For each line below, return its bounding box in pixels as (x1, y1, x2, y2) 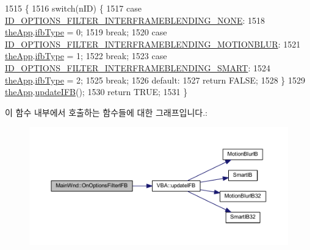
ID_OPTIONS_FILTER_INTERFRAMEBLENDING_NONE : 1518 (5, 13, 265, 26)
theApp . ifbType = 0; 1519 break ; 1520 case (5, 26, 167, 38)
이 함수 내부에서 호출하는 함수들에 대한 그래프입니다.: (5, 105, 207, 118)
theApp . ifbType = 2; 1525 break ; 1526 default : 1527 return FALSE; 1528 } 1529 (5, 73, 305, 86)
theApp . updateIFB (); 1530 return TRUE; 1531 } (5, 85, 188, 98)
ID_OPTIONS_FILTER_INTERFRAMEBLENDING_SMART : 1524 (5, 61, 270, 74)
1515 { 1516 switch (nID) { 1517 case (5, 2, 142, 14)
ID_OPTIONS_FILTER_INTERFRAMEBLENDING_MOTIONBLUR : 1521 (5, 37, 301, 50)
